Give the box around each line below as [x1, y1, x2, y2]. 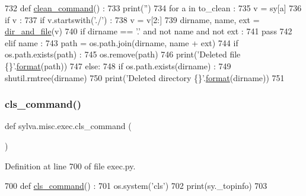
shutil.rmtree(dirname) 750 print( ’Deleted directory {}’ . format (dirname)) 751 [5, 71, 285, 83]
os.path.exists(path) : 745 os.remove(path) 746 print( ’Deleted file [5, 48, 241, 60]
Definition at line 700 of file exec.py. [5, 159, 136, 172]
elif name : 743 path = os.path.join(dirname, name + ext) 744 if [5, 36, 238, 49]
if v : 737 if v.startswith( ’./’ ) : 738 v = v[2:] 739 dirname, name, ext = [5, 13, 260, 25]
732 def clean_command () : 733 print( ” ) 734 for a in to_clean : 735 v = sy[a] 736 [5, 2, 302, 14]
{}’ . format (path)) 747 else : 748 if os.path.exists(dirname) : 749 [5, 59, 231, 72]
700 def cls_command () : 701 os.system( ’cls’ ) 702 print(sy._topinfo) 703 [5, 179, 267, 192]
